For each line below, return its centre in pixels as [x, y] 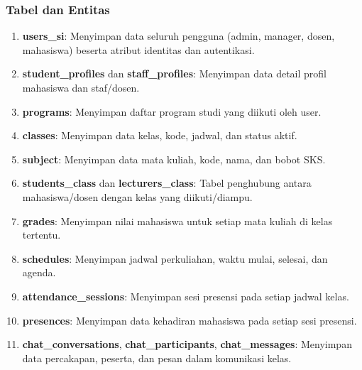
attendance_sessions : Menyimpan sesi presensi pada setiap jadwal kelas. [186, 296]
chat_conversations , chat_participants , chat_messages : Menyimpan [187, 344]
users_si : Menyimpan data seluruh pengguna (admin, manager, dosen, [179, 36]
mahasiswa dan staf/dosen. [81, 87]
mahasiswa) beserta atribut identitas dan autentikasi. [138, 49]
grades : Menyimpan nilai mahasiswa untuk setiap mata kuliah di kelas [177, 221]
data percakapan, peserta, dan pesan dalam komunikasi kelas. [157, 358]
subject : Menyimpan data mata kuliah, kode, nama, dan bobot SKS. [174, 159]
